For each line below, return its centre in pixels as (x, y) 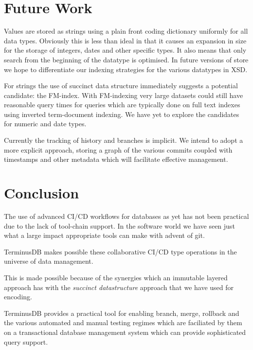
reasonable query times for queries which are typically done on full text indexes (122, 105)
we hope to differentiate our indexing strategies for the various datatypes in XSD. (126, 69)
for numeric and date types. (45, 124)
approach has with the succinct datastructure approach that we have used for (119, 287)
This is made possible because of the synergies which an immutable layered (116, 277)
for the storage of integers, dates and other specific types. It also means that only (125, 50)
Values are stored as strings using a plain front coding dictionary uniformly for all (126, 31)
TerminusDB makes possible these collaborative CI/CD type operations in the (120, 251)
